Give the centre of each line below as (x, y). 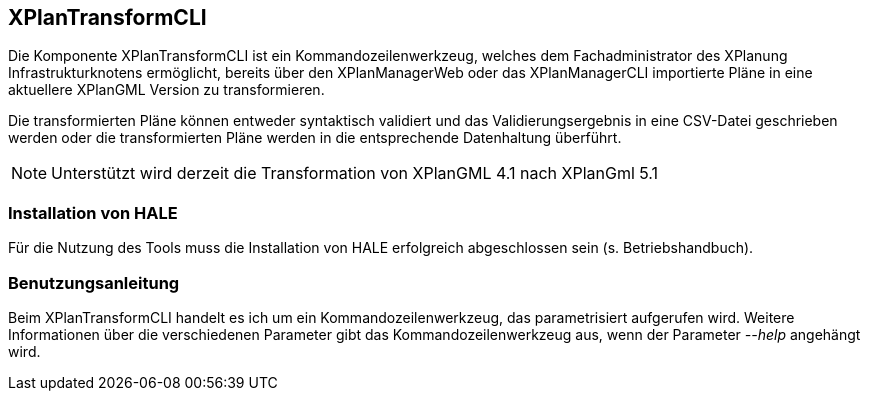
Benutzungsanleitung (94, 282)
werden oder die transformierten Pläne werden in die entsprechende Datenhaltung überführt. (315, 138)
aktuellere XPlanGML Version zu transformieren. (166, 90)
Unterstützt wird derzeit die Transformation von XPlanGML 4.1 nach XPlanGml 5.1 (355, 173)
